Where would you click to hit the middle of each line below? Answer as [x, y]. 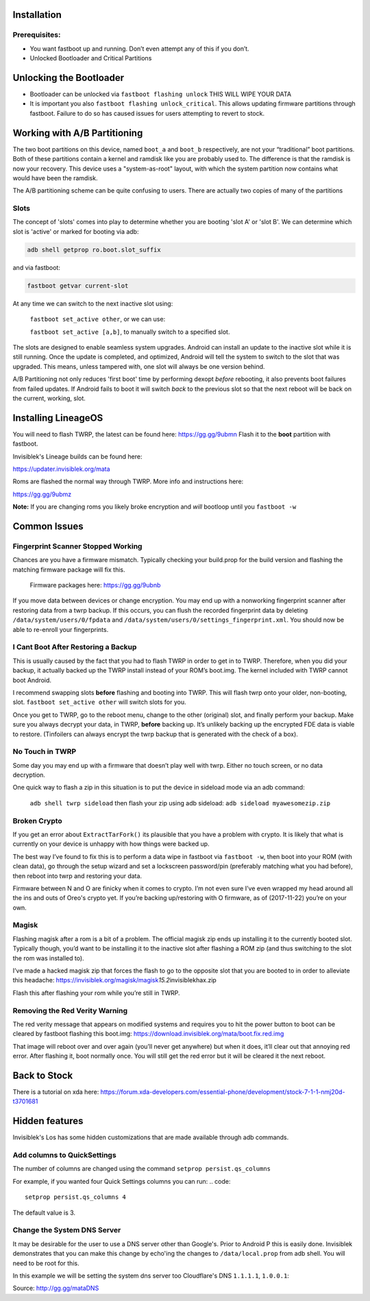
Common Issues [48, 526]
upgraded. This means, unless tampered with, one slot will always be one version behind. [139, 366]
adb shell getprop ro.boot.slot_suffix [94, 250]
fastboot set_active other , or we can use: [98, 319]
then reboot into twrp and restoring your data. [77, 876]
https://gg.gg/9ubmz [42, 494]
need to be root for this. [46, 1263]
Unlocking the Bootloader [69, 78]
